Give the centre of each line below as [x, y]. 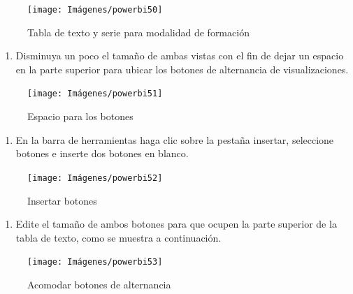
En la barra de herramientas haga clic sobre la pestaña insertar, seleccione [175, 139]
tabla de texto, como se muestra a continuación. [118, 237]
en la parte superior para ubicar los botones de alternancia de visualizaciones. [182, 69]
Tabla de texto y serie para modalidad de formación [138, 32]
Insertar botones [62, 200]
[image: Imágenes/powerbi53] [95, 262]
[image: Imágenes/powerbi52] [95, 178]
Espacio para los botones [80, 116]
